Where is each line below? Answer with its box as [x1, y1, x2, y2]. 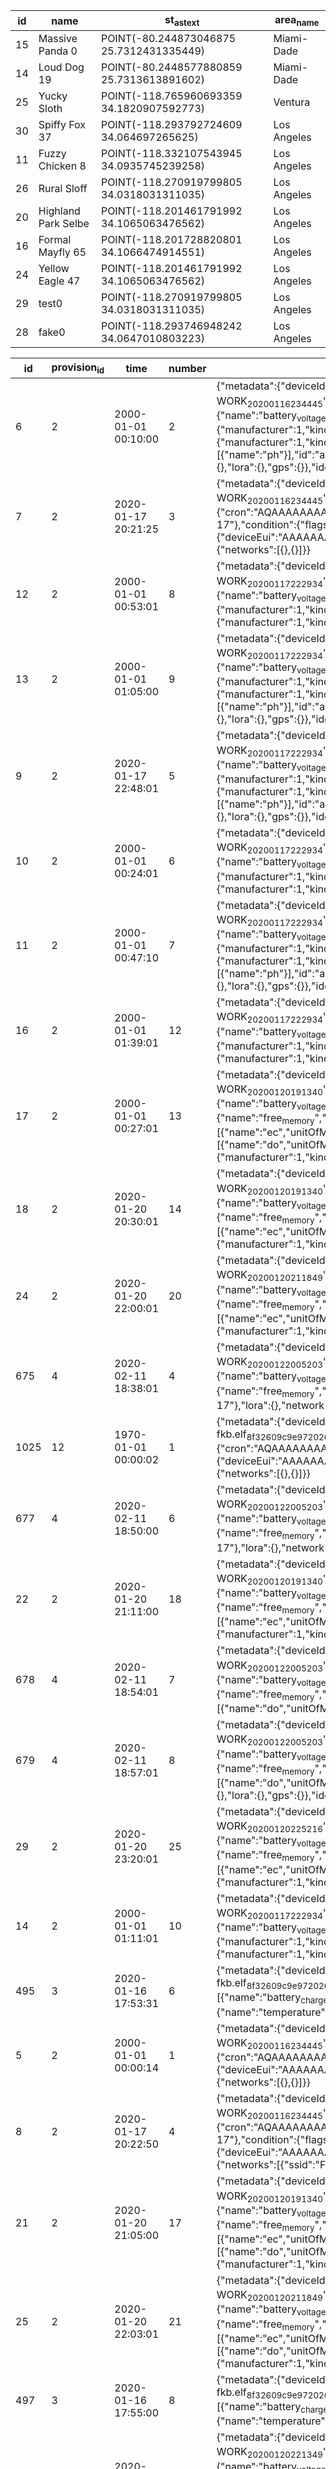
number [168, 361, 207, 375]
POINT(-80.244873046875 [100, 32, 237, 46]
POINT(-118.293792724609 [100, 118, 243, 132]
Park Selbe [38, 217, 90, 231]
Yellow [38, 262, 70, 276]
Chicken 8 [38, 159, 87, 173]
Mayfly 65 [38, 245, 87, 259]
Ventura [273, 95, 311, 109]
